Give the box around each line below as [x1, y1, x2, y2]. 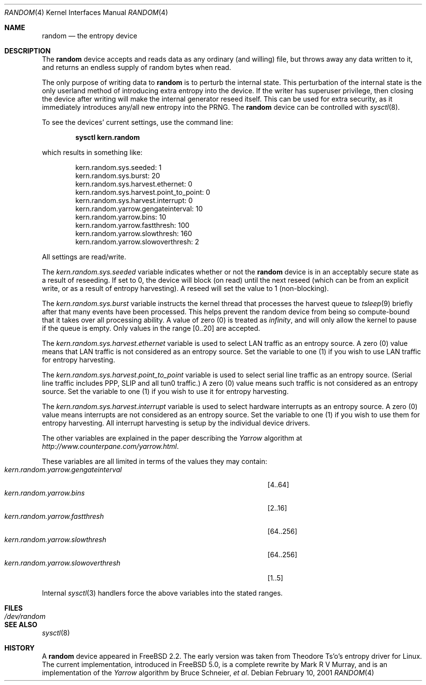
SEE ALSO [4, 620, 37, 629]
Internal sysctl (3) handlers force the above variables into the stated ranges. [42, 589, 283, 597]
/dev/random [4, 612, 46, 620]
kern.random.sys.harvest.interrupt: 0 [75, 196, 193, 205]
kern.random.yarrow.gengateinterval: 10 [75, 205, 203, 213]
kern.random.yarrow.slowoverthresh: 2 [75, 238, 199, 246]
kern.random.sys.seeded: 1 [75, 163, 162, 171]
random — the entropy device [42, 32, 137, 40]
